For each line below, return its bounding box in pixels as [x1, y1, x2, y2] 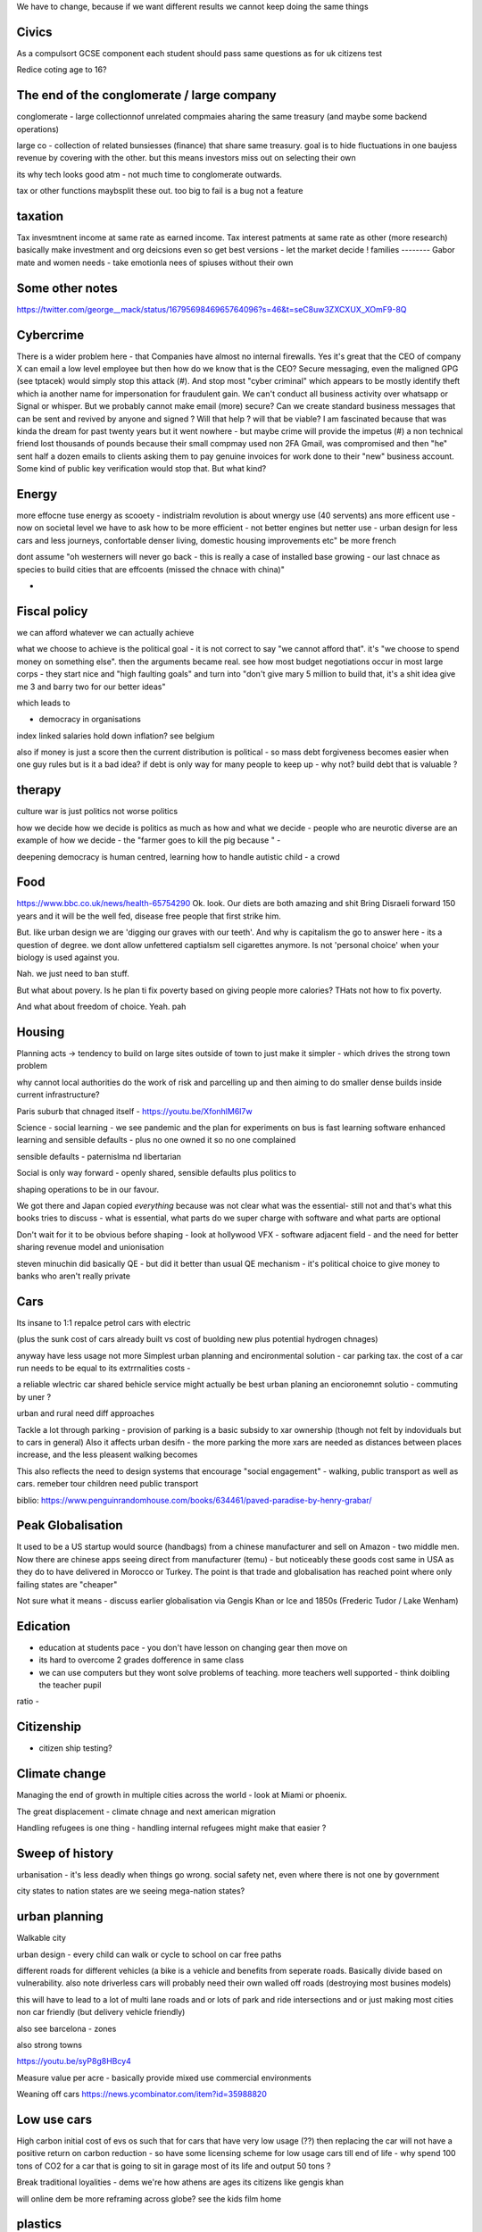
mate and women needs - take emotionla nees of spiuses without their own [16, 257, 294, 268]
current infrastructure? [16, 1089, 100, 1100]
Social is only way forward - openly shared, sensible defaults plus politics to [16, 1168, 296, 1178]
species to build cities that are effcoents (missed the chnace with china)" [16, 563, 285, 575]
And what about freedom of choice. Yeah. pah [16, 1001, 187, 1012]
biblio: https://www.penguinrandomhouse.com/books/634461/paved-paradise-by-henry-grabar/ [16, 1495, 372, 1505]
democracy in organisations [38, 714, 142, 725]
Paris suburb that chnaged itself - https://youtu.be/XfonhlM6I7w [16, 1105, 253, 1116]
